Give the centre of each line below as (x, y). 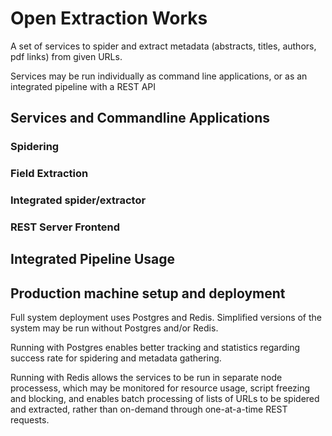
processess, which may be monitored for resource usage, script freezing (160, 388)
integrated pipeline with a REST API (83, 86)
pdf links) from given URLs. (66, 56)
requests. (30, 420)
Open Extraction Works (109, 18)
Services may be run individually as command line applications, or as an (159, 76)
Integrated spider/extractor (78, 200)
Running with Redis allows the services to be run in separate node (146, 378)
